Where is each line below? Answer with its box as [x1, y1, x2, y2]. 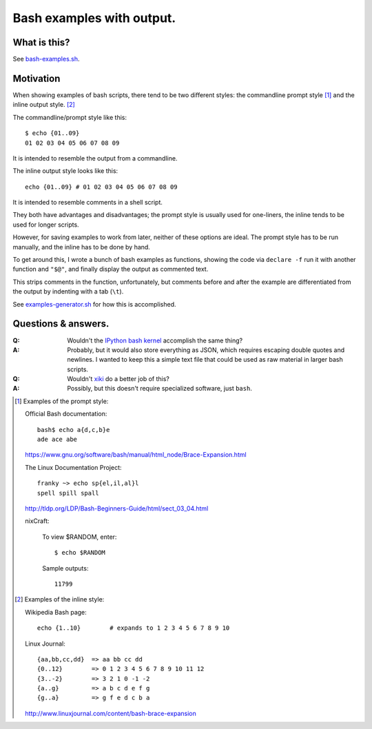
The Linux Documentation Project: [25, 463, 122, 471]
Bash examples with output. [12, 10, 176, 25]
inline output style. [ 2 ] [12, 101, 75, 109]
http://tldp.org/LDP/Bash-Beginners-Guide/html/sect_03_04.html [25, 504, 209, 513]
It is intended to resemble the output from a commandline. [12, 154, 178, 162]
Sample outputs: [42, 564, 89, 572]
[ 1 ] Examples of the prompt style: [14, 397, 109, 405]
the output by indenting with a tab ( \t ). [12, 287, 124, 296]
